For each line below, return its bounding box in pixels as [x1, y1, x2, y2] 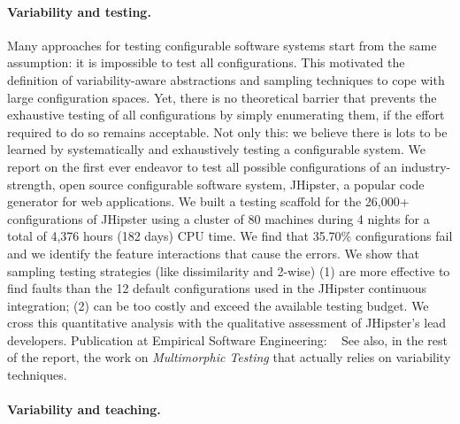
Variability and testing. [7, 2, 151, 20]
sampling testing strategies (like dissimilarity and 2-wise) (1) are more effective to [7, 261, 450, 280]
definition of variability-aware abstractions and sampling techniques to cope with [7, 70, 445, 89]
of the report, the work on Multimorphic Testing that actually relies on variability [7, 348, 451, 366]
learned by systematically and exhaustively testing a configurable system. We [7, 140, 426, 158]
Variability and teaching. [7, 400, 161, 419]
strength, [7, 174, 56, 193]
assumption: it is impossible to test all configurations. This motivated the [7, 53, 405, 72]
